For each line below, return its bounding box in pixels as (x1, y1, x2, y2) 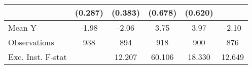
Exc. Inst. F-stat (8, 51, 67, 62)
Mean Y (8, 22, 37, 33)
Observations (8, 36, 54, 48)
